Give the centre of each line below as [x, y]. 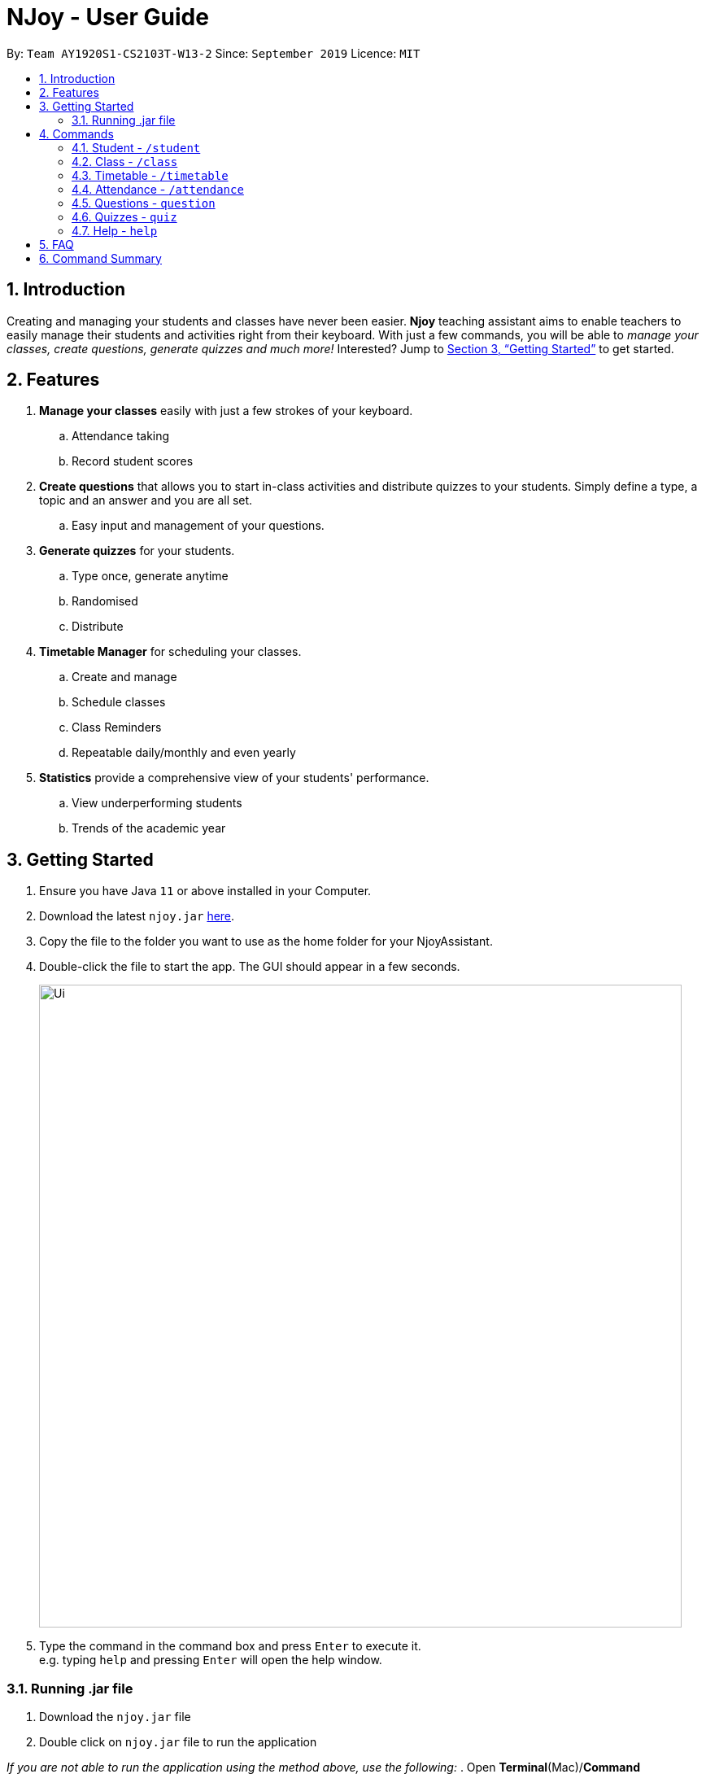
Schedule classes [119, 702]
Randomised [105, 601]
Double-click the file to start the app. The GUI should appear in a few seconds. [250, 967]
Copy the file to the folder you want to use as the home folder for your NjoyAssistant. [266, 942]
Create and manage [124, 677]
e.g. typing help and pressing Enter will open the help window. [211, 1660]
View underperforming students [157, 803]
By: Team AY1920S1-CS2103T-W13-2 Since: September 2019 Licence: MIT [214, 53]
